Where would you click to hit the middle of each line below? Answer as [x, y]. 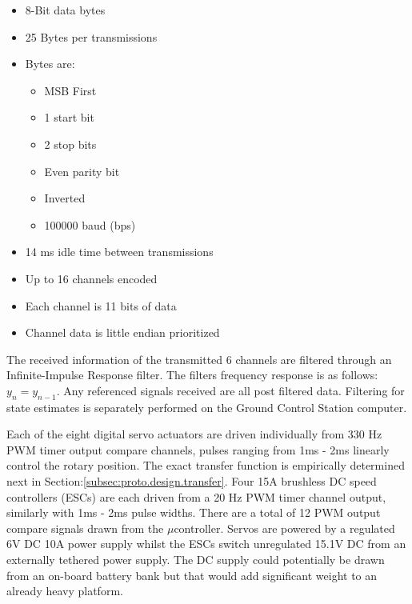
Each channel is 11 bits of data [101, 305]
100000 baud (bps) [90, 224]
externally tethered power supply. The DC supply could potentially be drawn [196, 560]
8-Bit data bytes [65, 10]
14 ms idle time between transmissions [119, 252]
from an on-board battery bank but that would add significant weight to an [192, 575]
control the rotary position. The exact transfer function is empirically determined [206, 465]
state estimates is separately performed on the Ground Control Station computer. [207, 407]
